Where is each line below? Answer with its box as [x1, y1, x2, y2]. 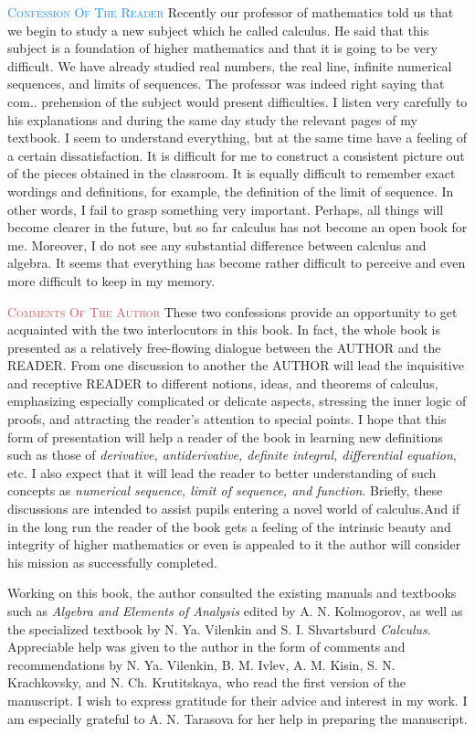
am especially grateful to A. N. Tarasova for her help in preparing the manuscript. [7, 708, 468, 728]
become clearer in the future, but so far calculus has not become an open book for [7, 218, 468, 237]
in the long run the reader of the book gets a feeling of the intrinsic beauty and [7, 516, 451, 536]
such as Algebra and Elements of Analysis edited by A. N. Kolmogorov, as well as [7, 601, 463, 620]
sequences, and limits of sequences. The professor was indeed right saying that [7, 74, 445, 93]
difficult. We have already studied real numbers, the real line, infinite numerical [7, 56, 452, 75]
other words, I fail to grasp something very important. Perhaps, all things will [7, 199, 444, 218]
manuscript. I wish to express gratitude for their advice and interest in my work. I [7, 690, 468, 709]
